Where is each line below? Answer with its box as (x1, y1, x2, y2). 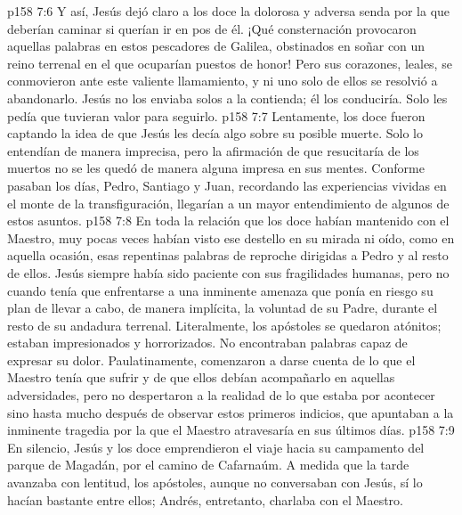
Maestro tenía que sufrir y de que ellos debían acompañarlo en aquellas (7, 368, 395, 387)
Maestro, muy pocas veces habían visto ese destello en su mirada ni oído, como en (7, 228, 455, 247)
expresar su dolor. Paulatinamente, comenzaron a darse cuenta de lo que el (7, 350, 416, 369)
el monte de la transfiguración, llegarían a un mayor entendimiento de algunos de (7, 193, 450, 212)
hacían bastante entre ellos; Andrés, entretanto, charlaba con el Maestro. (7, 490, 403, 509)
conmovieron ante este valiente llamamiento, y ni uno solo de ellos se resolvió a (7, 71, 438, 90)
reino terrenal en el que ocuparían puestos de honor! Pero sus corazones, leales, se (7, 53, 452, 72)
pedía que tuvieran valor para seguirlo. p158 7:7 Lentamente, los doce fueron (7, 106, 426, 125)
